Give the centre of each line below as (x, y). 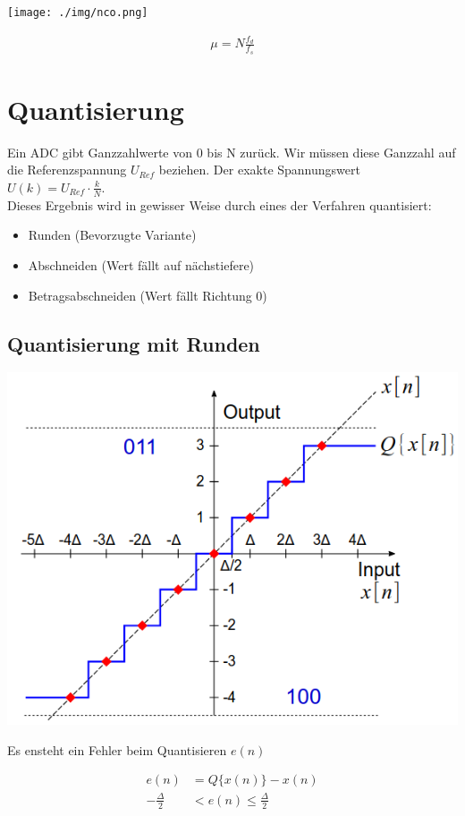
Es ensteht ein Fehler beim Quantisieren (117, 749)
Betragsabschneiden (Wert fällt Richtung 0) (148, 295)
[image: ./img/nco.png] (78, 13)
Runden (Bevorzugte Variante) (112, 235)
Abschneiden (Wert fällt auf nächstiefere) (141, 264)
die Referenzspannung (67, 170)
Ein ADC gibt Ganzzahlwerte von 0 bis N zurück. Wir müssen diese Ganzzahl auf (232, 152)
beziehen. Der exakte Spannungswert (259, 170)
